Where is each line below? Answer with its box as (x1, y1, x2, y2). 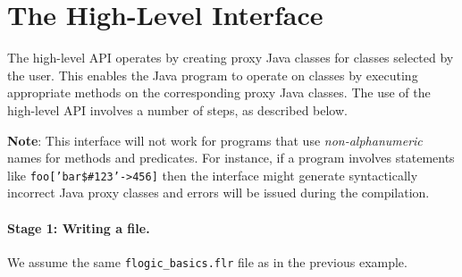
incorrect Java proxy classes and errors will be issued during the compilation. (7, 183, 430, 202)
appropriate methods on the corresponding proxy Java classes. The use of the (7, 83, 431, 102)
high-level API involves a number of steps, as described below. (7, 100, 348, 119)
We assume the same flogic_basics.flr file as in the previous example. (7, 252, 407, 271)
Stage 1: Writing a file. (7, 218, 150, 237)
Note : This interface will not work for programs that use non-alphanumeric (7, 130, 423, 149)
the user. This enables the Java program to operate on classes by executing (7, 65, 418, 84)
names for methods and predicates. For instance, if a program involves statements (7, 148, 455, 167)
